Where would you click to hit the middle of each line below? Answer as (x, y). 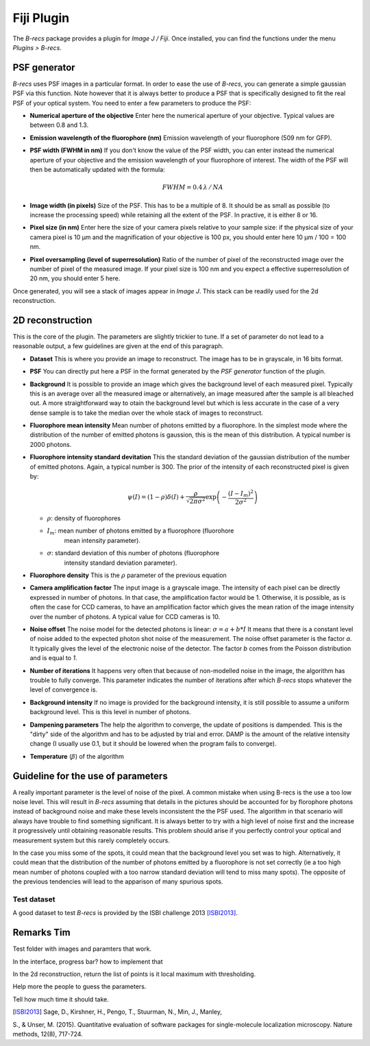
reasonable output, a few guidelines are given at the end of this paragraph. (118, 346)
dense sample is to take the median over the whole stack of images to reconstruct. (147, 413)
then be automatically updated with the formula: (98, 169)
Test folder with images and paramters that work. (82, 949)
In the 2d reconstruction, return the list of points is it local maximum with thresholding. (134, 974)
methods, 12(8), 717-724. (48, 1034)
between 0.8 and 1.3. (59, 125)
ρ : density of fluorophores (84, 518)
